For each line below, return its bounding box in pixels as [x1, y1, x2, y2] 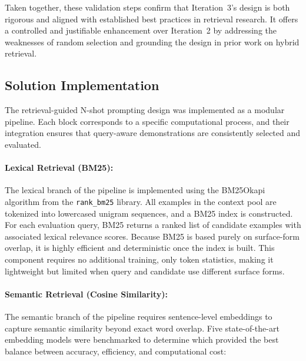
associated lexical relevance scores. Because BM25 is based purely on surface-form [5, 230, 300, 242]
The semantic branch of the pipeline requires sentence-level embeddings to [5, 310, 272, 322]
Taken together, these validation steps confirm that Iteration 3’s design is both [5, 1, 290, 13]
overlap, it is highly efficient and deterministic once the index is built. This [5, 241, 275, 254]
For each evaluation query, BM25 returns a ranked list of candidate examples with [5, 218, 301, 231]
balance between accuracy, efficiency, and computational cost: [5, 345, 227, 357]
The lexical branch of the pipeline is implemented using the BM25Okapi [5, 184, 265, 196]
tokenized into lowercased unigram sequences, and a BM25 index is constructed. [5, 207, 293, 219]
